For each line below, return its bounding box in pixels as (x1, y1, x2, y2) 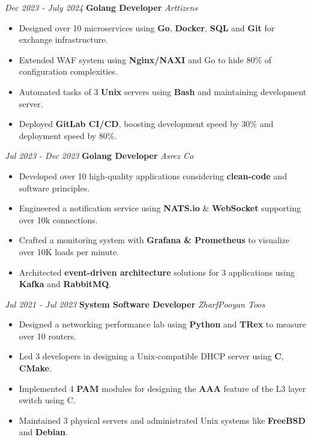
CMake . (19, 362, 52, 374)
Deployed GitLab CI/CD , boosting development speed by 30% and (19, 117, 274, 130)
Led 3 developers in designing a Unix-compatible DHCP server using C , (19, 350, 284, 362)
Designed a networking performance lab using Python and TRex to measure (19, 318, 306, 330)
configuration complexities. (19, 65, 118, 78)
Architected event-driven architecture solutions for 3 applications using (19, 265, 295, 278)
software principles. (19, 181, 90, 194)
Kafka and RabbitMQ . (19, 277, 112, 290)
